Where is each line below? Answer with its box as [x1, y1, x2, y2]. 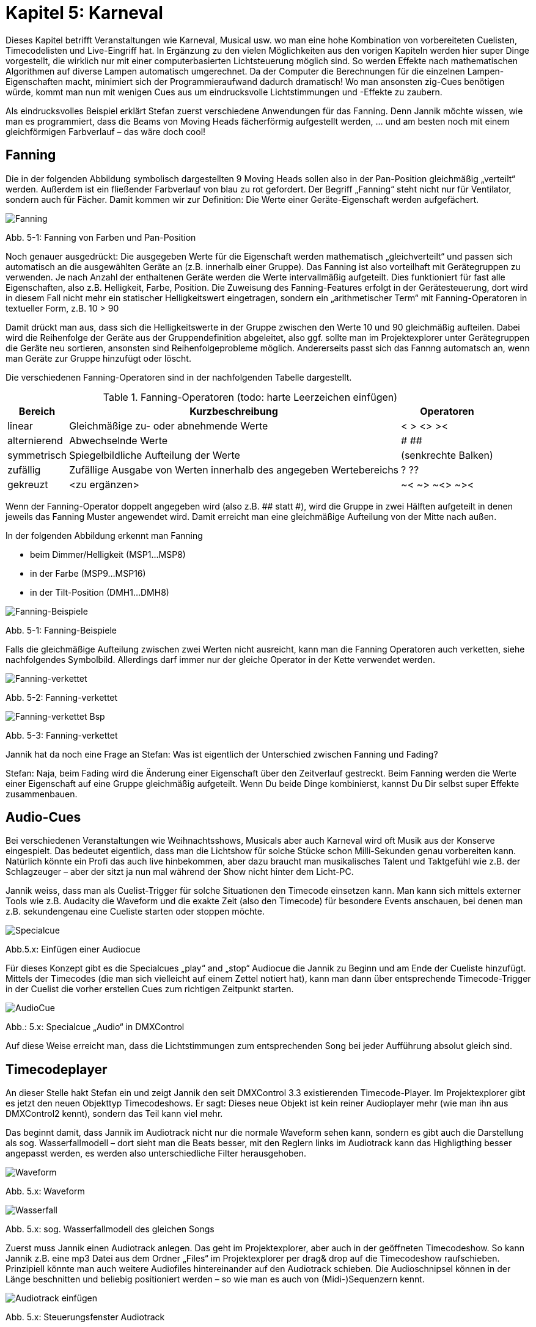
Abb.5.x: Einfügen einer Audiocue [6, 944, 141, 955]
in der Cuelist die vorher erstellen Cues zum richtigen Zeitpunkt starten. [6, 984, 294, 995]
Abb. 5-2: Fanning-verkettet [6, 692, 118, 703]
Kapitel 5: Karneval [6, 2, 163, 23]
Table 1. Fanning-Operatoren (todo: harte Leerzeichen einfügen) [103, 390, 398, 403]
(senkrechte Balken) [401, 448, 493, 461]
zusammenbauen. [6, 788, 78, 799]
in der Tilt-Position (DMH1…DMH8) [30, 587, 169, 598]
